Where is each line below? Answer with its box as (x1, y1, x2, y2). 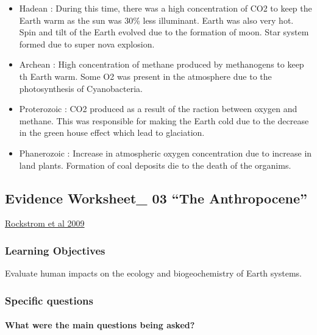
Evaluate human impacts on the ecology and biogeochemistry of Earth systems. (5, 267, 302, 280)
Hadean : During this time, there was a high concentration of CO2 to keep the (19, 2, 312, 14)
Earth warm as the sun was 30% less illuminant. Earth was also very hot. (19, 13, 294, 26)
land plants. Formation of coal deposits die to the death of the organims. (19, 158, 291, 171)
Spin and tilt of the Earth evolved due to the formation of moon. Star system (19, 26, 309, 38)
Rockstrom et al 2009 (5, 217, 85, 230)
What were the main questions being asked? (5, 319, 195, 331)
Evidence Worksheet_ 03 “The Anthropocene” (5, 188, 308, 207)
